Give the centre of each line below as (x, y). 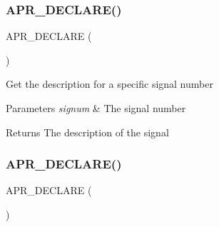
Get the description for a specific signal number (109, 84)
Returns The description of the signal (87, 132)
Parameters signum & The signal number (96, 108)
